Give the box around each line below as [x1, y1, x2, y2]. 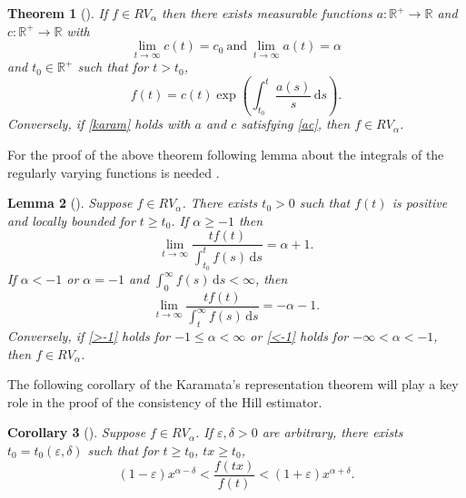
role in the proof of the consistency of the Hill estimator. [7, 392, 322, 411]
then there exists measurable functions [162, 4, 372, 22]
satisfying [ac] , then [241, 114, 351, 133]
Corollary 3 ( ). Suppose [7, 423, 146, 442]
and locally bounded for [7, 210, 135, 229]
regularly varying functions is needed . [7, 162, 220, 181]
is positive [392, 193, 448, 212]
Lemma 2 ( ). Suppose [7, 193, 133, 212]
